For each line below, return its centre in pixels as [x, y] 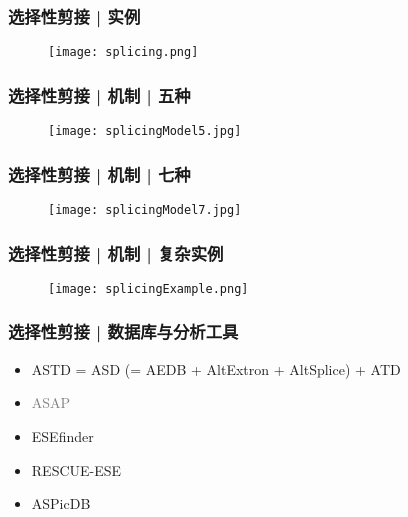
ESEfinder [62, 435]
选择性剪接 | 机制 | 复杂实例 [116, 252]
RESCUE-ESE [76, 469]
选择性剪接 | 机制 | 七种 [99, 173]
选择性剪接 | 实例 [74, 15]
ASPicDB [61, 503]
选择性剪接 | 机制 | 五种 [99, 94]
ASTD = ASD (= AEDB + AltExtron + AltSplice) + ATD [216, 368]
